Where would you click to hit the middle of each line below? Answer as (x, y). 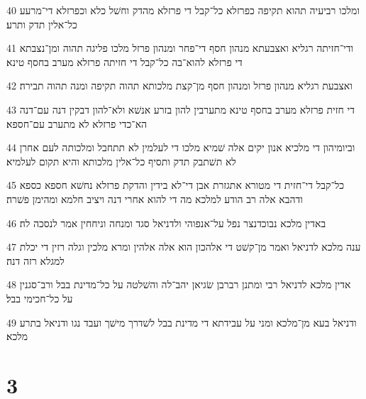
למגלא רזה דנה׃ (35, 260)
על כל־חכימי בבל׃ (40, 298)
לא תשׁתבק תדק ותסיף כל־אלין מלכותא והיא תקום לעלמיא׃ (121, 161)
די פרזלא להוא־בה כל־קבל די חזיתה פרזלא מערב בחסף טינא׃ (124, 61)
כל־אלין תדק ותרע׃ (42, 24)
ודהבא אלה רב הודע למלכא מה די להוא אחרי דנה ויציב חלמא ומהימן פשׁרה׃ (155, 198)
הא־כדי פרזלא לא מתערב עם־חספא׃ (77, 123)
